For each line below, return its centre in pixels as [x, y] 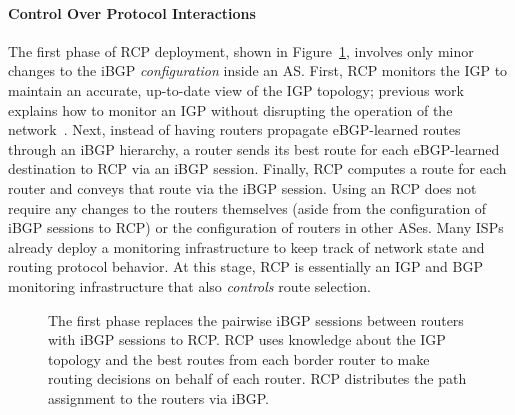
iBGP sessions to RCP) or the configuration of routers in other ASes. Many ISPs [256, 227]
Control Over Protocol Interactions [132, 12]
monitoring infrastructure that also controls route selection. [189, 285]
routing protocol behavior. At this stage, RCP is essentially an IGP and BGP [245, 266]
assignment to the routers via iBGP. [158, 397]
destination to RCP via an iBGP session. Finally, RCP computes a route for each [257, 168]
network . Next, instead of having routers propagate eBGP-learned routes [234, 129]
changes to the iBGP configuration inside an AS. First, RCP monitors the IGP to [258, 70]
